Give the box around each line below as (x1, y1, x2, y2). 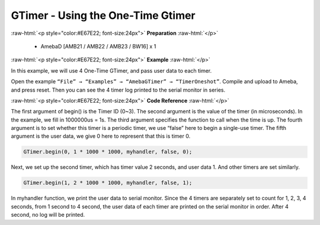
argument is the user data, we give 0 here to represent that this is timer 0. (11, 133, 191, 140)
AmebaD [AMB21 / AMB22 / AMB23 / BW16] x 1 (40, 43, 156, 50)
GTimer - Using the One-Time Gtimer (11, 9, 196, 22)
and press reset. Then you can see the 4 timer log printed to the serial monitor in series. (11, 86, 225, 93)
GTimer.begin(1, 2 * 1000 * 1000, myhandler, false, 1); (23, 180, 193, 186)
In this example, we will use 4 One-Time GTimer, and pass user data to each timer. (11, 67, 212, 74)
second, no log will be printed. (11, 211, 85, 219)
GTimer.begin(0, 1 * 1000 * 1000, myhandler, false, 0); (23, 148, 193, 155)
